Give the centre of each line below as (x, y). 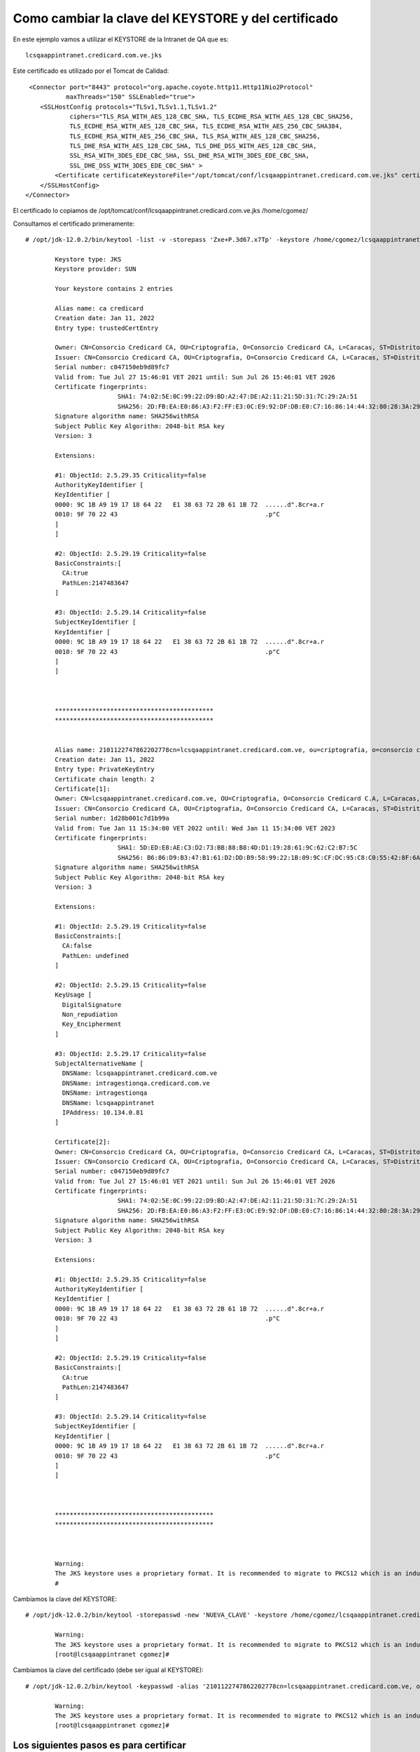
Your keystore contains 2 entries (114, 289)
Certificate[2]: (83, 1142)
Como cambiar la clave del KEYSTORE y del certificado (176, 18)
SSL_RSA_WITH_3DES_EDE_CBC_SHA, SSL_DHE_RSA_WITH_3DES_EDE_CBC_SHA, (190, 156)
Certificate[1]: (83, 789)
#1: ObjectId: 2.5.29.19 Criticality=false (131, 926)
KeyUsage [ (73, 995)
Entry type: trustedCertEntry (107, 328)
